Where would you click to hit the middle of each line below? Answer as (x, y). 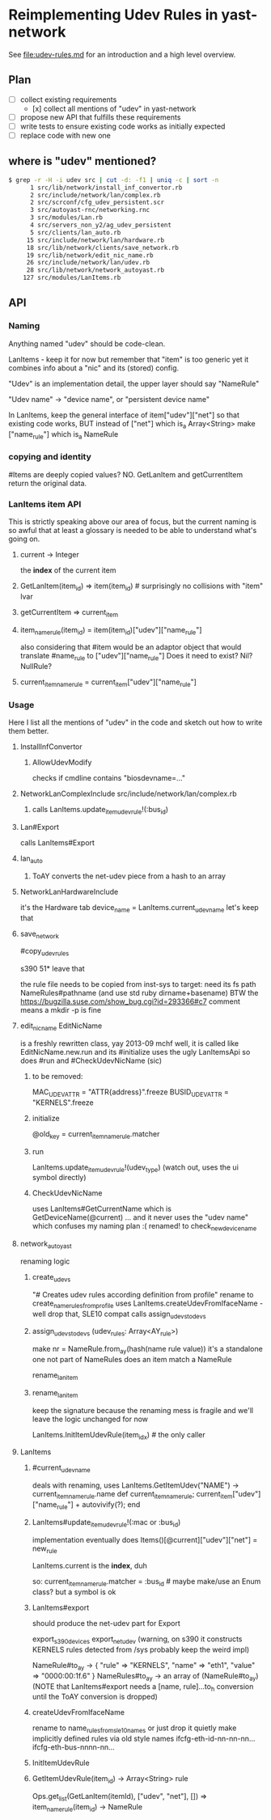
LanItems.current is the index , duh (89, 1566)
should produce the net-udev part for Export (106, 1623)
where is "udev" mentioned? (83, 161)
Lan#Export (39, 827)
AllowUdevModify (62, 763)
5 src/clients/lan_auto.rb (75, 232)
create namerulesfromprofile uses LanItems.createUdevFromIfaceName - (148, 1304)
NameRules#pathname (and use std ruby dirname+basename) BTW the (139, 993)
